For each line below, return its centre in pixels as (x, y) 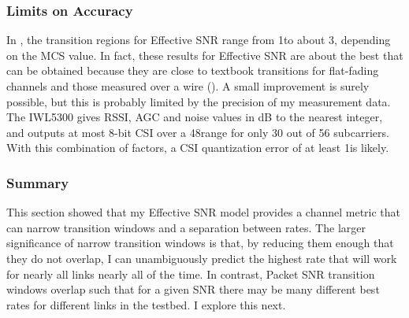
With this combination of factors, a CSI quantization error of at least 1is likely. (198, 148)
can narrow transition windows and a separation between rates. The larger (186, 227)
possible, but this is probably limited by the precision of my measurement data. (199, 101)
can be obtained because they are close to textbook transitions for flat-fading (193, 70)
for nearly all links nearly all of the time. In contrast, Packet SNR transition (191, 274)
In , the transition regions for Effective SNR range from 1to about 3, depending (199, 40)
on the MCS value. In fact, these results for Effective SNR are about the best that (205, 55)
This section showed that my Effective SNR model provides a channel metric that (204, 212)
